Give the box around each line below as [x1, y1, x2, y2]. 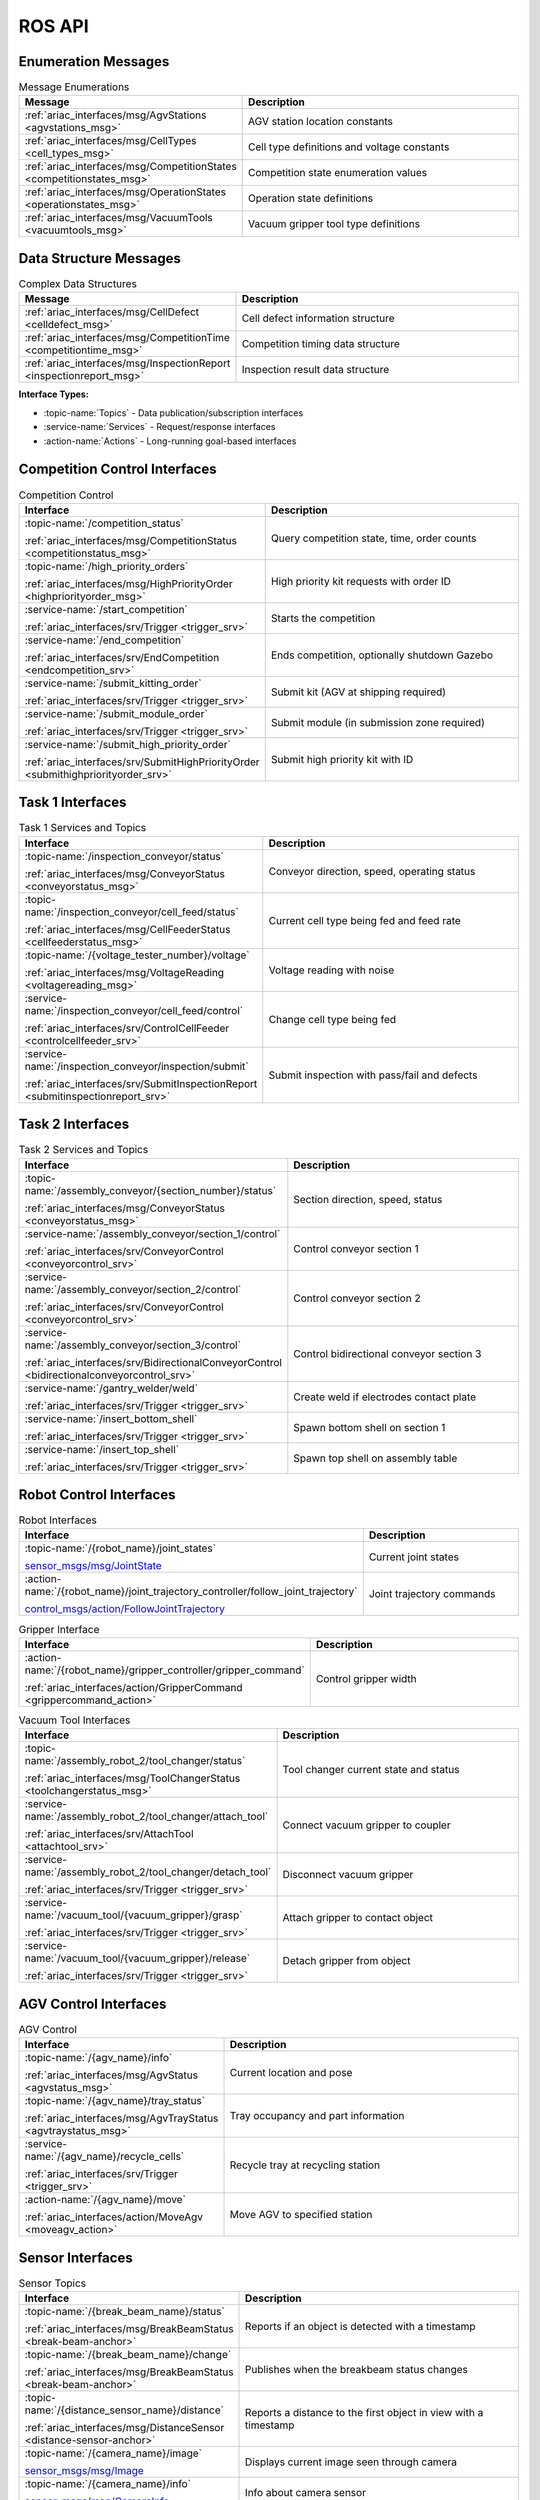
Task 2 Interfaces [18, 1116, 130, 1133]
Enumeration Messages [18, 53, 170, 70]
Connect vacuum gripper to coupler [282, 1818, 451, 1832]
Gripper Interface [18, 1622, 100, 1636]
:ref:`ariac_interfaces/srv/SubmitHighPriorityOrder [24, 755, 260, 769]
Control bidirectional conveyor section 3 [293, 1346, 482, 1360]
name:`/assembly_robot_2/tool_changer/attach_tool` [24, 1810, 269, 1824]
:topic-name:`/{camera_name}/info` [24, 2476, 192, 2490]
